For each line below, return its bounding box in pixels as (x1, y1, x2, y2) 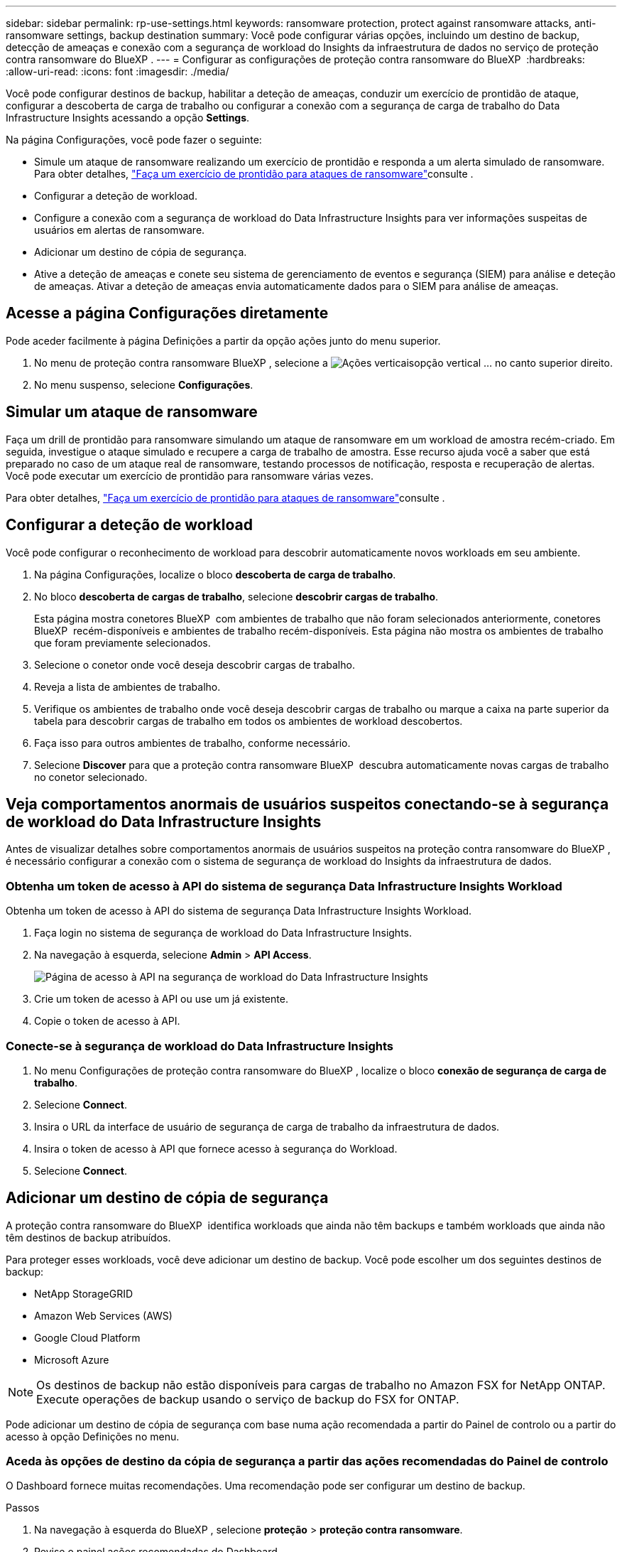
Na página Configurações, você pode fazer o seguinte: (6, 134, 262, 146)
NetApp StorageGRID (34, 1287, 133, 1300)
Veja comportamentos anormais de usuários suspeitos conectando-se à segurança (6, 794, 609, 813)
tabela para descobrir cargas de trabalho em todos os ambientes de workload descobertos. (34, 714, 463, 727)
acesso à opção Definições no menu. (6, 1430, 180, 1443)
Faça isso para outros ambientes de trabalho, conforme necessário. (34, 736, 351, 749)
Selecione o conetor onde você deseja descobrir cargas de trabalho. (34, 658, 355, 671)
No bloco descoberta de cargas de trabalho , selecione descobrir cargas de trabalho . (34, 590, 439, 603)
